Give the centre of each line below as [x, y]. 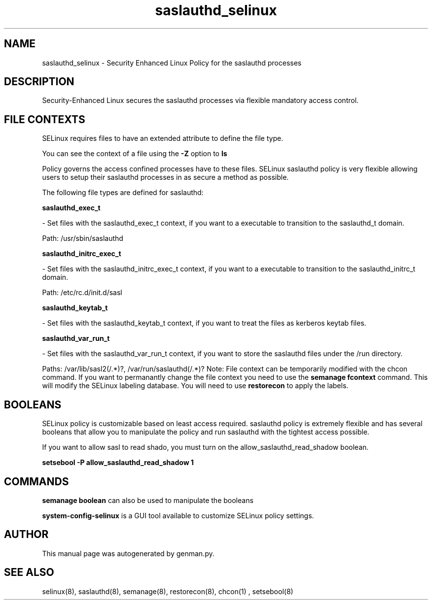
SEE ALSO [29, 572]
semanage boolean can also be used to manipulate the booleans [148, 500]
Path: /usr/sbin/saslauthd [83, 238]
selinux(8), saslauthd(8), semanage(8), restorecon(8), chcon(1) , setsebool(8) [168, 591]
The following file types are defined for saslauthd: [123, 193]
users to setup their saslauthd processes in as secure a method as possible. [165, 177]
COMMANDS [36, 481]
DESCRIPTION [39, 82]
